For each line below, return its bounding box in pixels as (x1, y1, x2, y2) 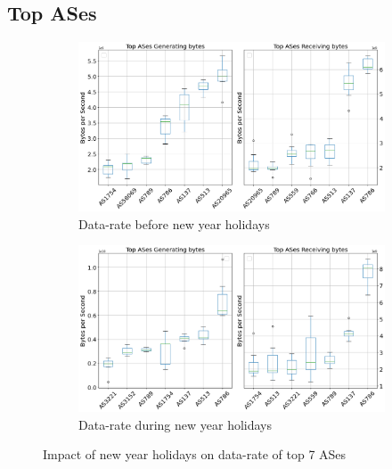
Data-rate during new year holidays (78, 415, 273, 433)
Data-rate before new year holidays (78, 214, 270, 233)
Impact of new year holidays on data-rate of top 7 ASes (43, 445, 347, 464)
